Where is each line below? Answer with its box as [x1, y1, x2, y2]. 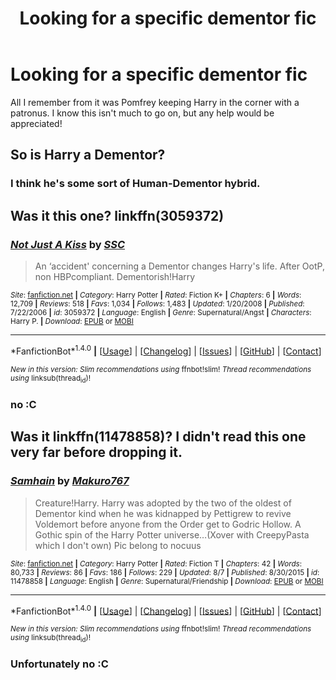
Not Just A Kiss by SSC [10, 237, 126, 251]
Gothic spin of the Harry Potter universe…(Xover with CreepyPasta [34, 528, 310, 541]
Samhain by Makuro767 [10, 474, 130, 488]
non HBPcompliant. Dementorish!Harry [34, 270, 196, 282]
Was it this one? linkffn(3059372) [10, 207, 225, 224]
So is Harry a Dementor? [10, 147, 166, 164]
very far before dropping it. [10, 444, 183, 461]
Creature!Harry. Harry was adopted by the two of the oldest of [34, 497, 292, 509]
